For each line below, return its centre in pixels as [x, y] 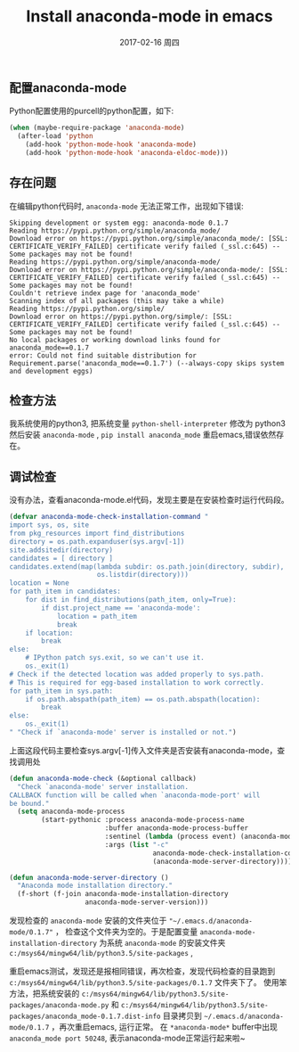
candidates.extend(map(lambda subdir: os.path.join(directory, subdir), [147, 567]
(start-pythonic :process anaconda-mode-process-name [143, 820]
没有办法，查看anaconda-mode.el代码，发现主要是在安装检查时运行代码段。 [149, 500]
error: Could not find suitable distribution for [103, 355]
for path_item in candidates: [65, 592]
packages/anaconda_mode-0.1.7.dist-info [85, 1017]
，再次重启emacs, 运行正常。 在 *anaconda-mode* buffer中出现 [165, 1027]
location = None [39, 583]
